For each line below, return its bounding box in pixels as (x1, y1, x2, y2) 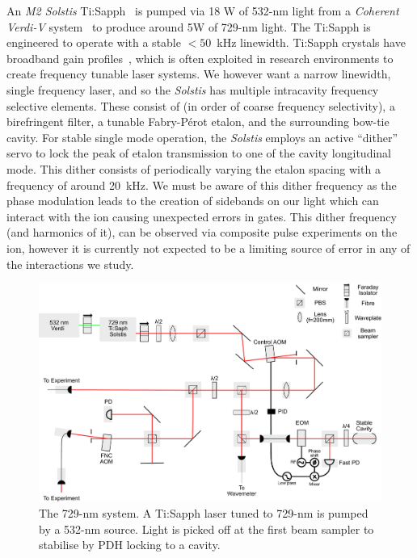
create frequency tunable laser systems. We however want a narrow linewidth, (6, 65, 391, 82)
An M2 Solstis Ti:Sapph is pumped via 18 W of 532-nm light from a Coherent (6, 2, 399, 19)
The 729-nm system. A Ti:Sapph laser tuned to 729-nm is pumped (39, 504, 369, 521)
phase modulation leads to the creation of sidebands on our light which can (6, 192, 379, 209)
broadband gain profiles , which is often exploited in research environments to (6, 49, 394, 66)
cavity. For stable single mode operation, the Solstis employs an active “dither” (6, 128, 398, 145)
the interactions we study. (6, 255, 134, 272)
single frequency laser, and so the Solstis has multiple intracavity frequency (6, 81, 379, 98)
